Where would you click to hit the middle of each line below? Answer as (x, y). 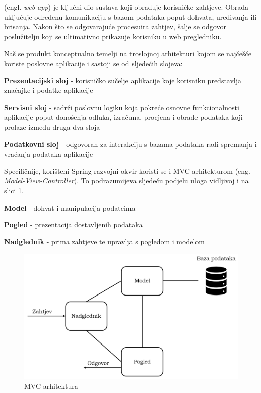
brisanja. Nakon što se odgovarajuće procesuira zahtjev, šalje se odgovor (115, 27)
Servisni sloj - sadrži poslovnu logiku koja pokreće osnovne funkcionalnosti (122, 107)
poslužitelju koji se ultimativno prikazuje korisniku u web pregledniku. (113, 36)
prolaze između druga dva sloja (52, 127)
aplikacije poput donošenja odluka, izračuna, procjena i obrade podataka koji (123, 117)
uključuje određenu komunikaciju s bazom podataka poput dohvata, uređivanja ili (130, 16)
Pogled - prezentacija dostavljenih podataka (73, 225)
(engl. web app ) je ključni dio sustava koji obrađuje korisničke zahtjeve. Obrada (126, 7)
